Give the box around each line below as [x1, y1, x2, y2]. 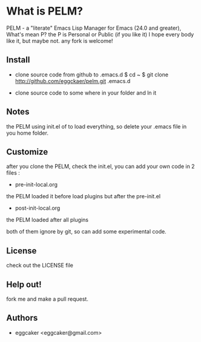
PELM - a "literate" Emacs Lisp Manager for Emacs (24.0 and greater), [6, 24, 182, 32]
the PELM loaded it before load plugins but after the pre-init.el [6, 193, 161, 200]
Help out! [6, 279, 42, 289]
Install [6, 55, 30, 65]
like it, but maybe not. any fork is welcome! [6, 37, 113, 44]
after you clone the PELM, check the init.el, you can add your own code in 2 [6, 163, 195, 170]
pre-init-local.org [15, 181, 58, 189]
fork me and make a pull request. [6, 295, 89, 303]
